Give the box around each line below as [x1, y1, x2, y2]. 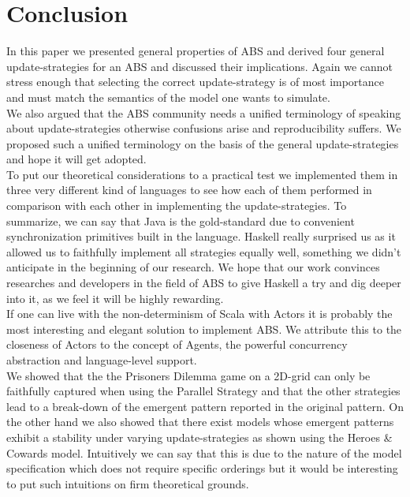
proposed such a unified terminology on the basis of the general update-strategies [6, 135, 399, 151]
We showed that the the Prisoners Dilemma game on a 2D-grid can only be [6, 367, 371, 383]
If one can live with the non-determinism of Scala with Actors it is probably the [6, 305, 393, 322]
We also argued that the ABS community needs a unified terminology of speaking [6, 104, 401, 121]
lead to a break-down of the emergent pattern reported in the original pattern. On [6, 398, 404, 414]
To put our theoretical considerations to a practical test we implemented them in [6, 166, 398, 182]
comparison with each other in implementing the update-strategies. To [6, 197, 347, 214]
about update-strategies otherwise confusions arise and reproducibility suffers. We [6, 120, 401, 136]
